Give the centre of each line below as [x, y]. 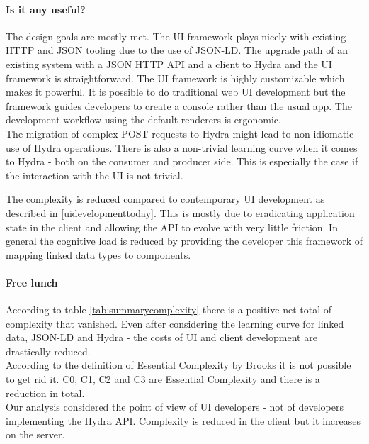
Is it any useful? [46, 9]
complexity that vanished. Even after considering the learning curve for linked [175, 323]
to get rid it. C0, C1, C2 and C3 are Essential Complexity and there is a [163, 379]
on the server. [35, 434]
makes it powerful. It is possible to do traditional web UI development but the [176, 92]
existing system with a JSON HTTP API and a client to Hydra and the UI [169, 63]
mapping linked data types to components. [98, 254]
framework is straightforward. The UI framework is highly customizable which [175, 78]
